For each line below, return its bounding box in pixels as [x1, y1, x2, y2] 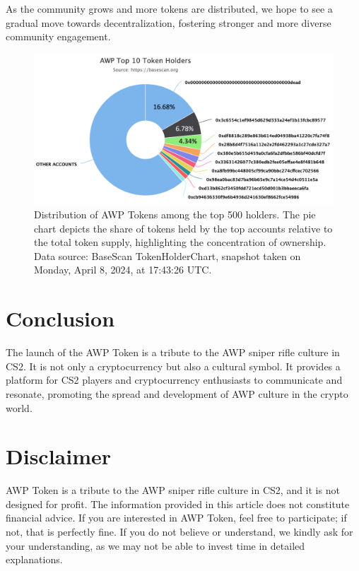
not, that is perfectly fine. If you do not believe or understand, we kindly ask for [6, 524, 353, 538]
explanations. [6, 552, 63, 567]
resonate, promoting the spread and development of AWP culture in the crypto [6, 386, 348, 401]
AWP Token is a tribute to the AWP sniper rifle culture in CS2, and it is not [6, 483, 340, 498]
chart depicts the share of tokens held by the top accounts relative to [34, 220, 333, 235]
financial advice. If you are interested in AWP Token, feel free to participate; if [6, 510, 347, 525]
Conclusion [6, 304, 115, 333]
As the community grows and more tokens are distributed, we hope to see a [6, 1, 333, 16]
